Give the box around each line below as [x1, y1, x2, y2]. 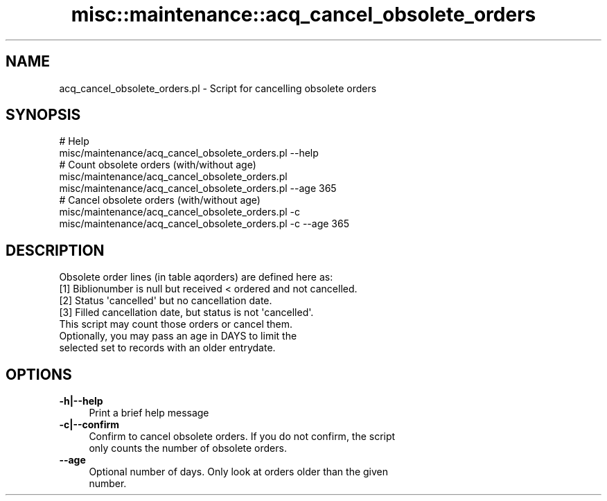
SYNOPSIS [6, 106, 81, 124]
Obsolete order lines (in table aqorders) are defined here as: [59, 271, 333, 283]
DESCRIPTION [6, 241, 105, 259]
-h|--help [59, 395, 103, 407]
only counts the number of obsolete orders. [89, 442, 287, 455]
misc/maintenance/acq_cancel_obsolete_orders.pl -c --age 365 [59, 218, 349, 230]
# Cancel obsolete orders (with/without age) [59, 194, 261, 206]
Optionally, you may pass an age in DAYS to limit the [59, 330, 297, 342]
